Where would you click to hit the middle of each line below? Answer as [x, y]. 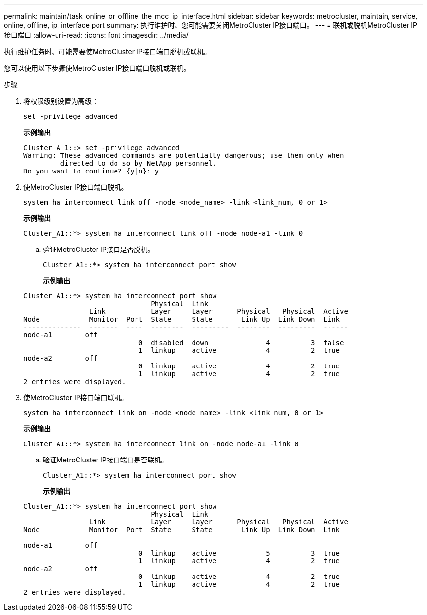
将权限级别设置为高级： [61, 101]
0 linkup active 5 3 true [239, 553]
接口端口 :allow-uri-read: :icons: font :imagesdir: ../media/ [96, 35]
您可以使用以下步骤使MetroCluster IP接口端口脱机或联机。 [97, 68]
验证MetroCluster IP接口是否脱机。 [99, 249]
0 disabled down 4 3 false [241, 343]
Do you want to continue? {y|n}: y [91, 171]
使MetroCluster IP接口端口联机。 [76, 397]
